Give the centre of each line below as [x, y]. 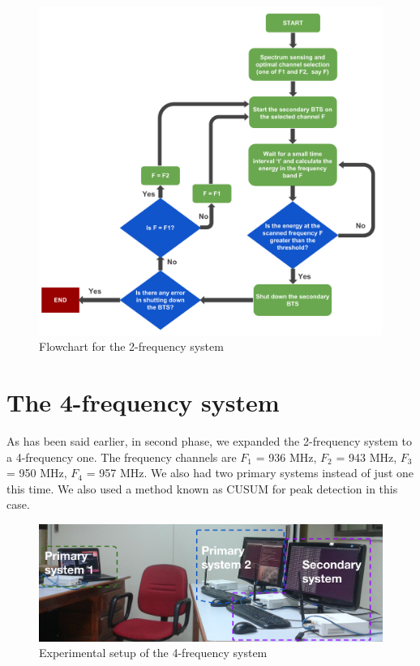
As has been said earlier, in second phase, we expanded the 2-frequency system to [209, 441]
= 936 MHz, [286, 457]
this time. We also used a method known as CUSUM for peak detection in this [202, 488]
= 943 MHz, [366, 457]
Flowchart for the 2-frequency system [131, 346]
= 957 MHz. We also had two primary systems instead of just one [250, 473]
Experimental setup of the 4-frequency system [153, 653]
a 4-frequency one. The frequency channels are [122, 457]
